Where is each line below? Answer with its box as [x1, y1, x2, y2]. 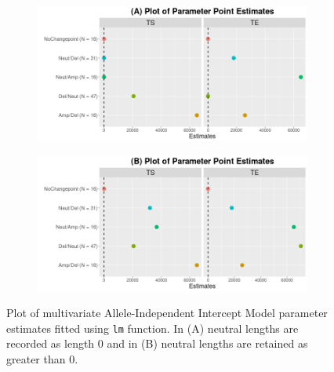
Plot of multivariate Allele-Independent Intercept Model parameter [6, 305, 328, 321]
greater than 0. [6, 351, 78, 367]
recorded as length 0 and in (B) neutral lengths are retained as [6, 335, 308, 352]
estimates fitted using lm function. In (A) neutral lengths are [6, 319, 299, 336]
